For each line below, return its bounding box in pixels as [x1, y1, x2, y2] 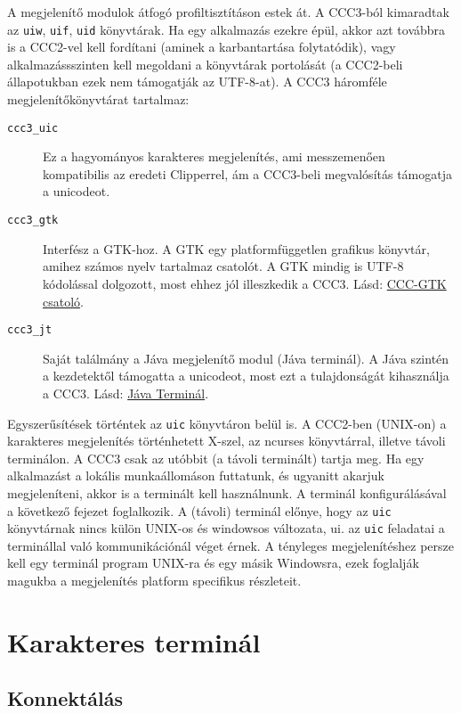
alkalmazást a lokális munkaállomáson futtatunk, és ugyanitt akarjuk [7, 466, 384, 485]
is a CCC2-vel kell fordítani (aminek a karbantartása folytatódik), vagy [7, 37, 396, 56]
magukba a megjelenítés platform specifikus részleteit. [7, 571, 302, 590]
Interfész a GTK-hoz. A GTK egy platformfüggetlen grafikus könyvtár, [43, 239, 430, 258]
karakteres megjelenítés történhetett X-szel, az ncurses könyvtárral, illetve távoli [7, 431, 446, 450]
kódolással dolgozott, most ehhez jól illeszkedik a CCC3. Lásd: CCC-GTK [43, 274, 447, 292]
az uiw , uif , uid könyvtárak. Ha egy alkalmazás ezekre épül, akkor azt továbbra [7, 20, 446, 38]
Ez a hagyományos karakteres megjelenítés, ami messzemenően [43, 147, 385, 166]
